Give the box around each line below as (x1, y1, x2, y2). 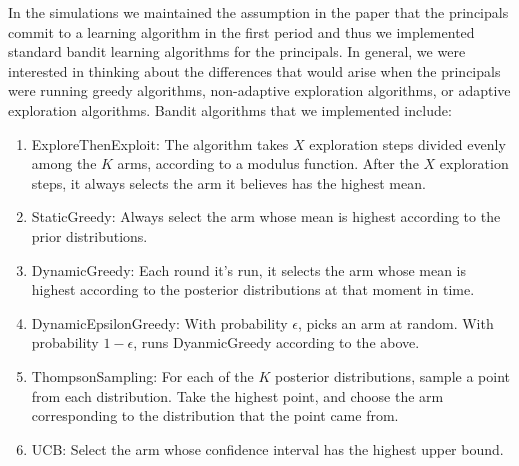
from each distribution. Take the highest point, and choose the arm (31, 385, 444, 406)
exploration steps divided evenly (309, 133, 506, 154)
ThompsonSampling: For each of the (31, 365, 254, 386)
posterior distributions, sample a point (275, 365, 510, 386)
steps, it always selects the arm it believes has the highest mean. (31, 172, 426, 193)
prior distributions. (31, 225, 148, 246)
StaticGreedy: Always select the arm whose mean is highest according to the (31, 206, 501, 227)
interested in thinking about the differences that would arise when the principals (8, 60, 501, 81)
